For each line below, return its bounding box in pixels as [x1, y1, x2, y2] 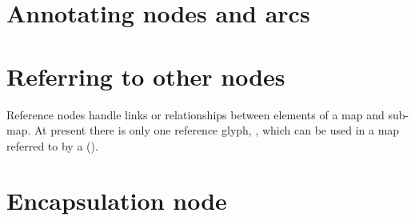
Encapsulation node [6, 184, 227, 217]
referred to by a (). [6, 137, 98, 154]
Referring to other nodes [6, 59, 285, 92]
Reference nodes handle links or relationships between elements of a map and [6, 106, 385, 123]
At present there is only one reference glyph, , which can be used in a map [34, 122, 400, 139]
